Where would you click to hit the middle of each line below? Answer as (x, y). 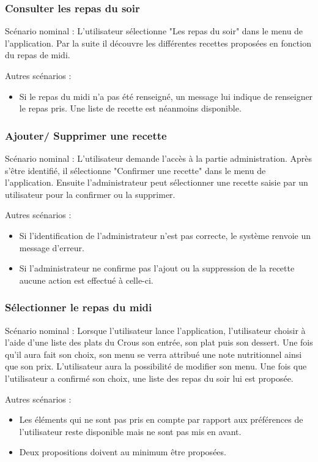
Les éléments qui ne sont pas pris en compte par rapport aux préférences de (161, 419)
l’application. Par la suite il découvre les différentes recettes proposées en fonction (158, 43)
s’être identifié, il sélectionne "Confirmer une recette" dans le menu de (135, 170)
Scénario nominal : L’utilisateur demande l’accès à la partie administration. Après (158, 158)
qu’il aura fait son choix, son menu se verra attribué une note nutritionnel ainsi (153, 354)
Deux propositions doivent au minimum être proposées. (123, 452)
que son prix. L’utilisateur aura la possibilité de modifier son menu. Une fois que (156, 366)
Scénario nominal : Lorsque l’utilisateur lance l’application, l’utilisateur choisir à (155, 330)
